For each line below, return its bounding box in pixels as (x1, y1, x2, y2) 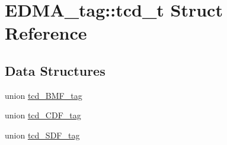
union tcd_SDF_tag (5, 128, 80, 141)
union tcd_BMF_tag (5, 89, 82, 101)
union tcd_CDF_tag (5, 109, 81, 121)
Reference (5, 21, 87, 45)
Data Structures (5, 61, 105, 79)
